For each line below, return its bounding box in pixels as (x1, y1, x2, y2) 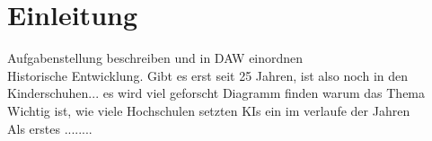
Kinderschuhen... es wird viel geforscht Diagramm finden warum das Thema (7, 84, 426, 102)
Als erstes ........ (7, 119, 93, 137)
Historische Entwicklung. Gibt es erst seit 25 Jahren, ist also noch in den (7, 66, 409, 84)
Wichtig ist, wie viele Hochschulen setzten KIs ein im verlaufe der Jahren (7, 101, 410, 119)
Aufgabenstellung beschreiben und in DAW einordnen (7, 48, 304, 67)
